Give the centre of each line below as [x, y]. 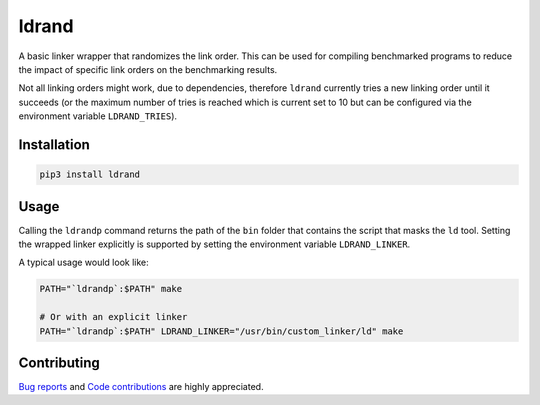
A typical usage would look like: [83, 262]
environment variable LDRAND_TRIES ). [98, 116]
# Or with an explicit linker [113, 317]
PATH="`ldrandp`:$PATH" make [111, 289]
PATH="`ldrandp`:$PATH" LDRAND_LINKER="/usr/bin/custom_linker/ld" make [221, 331]
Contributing [59, 362]
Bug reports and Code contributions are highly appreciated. [141, 387]
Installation [54, 144]
